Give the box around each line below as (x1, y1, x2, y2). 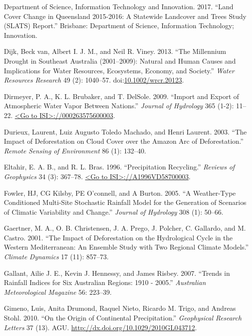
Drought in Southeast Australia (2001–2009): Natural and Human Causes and (4, 55, 236, 66)
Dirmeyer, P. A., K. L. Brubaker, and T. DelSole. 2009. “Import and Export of (4, 91, 239, 101)
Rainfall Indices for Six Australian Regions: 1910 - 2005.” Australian (4, 277, 206, 287)
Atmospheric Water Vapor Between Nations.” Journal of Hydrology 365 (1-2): (4, 101, 234, 111)
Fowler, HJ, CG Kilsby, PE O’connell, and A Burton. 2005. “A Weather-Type (4, 187, 236, 198)
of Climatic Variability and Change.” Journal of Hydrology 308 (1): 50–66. (4, 206, 224, 217)
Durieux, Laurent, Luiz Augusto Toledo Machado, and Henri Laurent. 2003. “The (4, 126, 247, 136)
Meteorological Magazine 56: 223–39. (4, 286, 112, 297)
